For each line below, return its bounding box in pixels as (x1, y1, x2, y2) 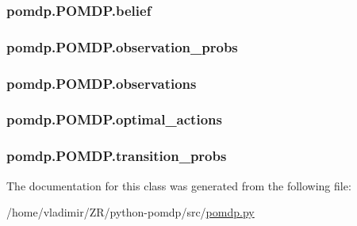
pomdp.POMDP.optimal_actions (6, 109, 222, 129)
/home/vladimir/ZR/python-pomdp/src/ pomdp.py (6, 204, 255, 220)
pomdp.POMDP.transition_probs (6, 146, 227, 166)
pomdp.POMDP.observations (6, 73, 197, 93)
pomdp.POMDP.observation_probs (6, 36, 238, 56)
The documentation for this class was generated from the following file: (6, 177, 351, 193)
